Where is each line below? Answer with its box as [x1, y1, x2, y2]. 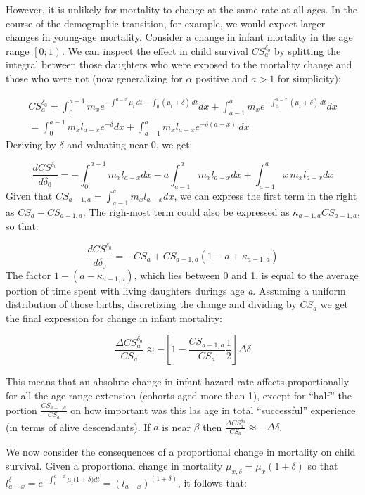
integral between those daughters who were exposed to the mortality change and [6, 57, 352, 72]
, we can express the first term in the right [174, 188, 357, 202]
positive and [196, 70, 248, 85]
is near [162, 419, 191, 434]
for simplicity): [277, 70, 341, 85]
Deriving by [6, 136, 56, 151]
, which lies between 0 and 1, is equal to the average [134, 267, 359, 282]
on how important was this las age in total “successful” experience [70, 402, 356, 417]
